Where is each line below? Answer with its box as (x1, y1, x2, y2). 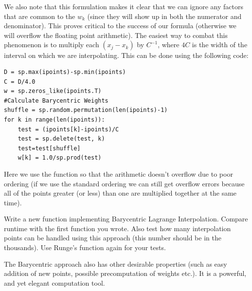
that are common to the (4, 11, 75, 21)
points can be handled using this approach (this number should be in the (4, 233, 221, 243)
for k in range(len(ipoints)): (4, 116, 105, 123)
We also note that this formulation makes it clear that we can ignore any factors (4, 1, 243, 11)
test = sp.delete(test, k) (18, 135, 105, 143)
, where (158, 39, 180, 50)
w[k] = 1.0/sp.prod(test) (18, 154, 102, 162)
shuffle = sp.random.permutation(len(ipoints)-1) (4, 107, 168, 114)
